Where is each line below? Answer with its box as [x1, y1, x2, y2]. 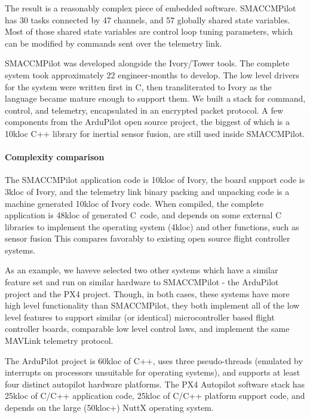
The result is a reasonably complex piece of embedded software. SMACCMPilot [5, 2, 296, 14]
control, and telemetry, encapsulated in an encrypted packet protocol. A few [5, 103, 284, 116]
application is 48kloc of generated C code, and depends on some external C [5, 209, 282, 221]
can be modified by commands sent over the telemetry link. [5, 36, 222, 49]
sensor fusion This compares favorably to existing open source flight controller [5, 232, 290, 245]
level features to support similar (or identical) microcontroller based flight [5, 310, 275, 323]
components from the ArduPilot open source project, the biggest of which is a [5, 115, 290, 128]
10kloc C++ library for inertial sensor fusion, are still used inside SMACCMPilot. [5, 127, 305, 139]
